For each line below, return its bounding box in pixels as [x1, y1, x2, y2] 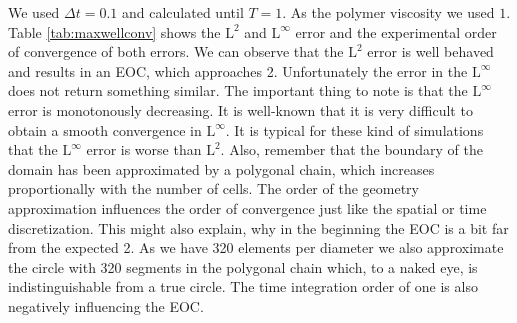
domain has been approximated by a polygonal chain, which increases [8, 158, 435, 179]
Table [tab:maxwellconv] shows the [8, 21, 221, 42]
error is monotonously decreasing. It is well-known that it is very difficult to [8, 99, 473, 120]
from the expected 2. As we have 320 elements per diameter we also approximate [8, 237, 504, 258]
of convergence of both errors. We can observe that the [8, 41, 344, 62]
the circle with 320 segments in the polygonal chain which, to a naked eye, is [8, 256, 478, 277]
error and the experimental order [295, 21, 497, 42]
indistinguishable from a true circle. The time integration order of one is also [8, 276, 478, 297]
